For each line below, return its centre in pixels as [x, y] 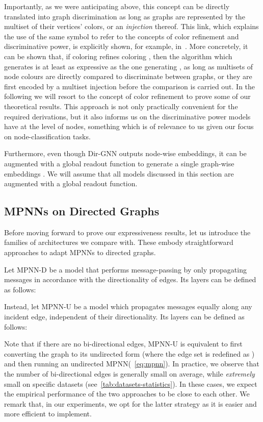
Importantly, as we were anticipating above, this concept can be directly [117, 6]
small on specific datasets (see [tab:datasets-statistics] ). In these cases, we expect [131, 383]
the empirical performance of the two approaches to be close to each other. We [127, 394]
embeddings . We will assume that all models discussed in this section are [119, 173]
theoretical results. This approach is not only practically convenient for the [121, 106]
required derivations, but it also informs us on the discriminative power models [127, 116]
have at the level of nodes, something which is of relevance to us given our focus [129, 126]
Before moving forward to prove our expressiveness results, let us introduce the [127, 232]
